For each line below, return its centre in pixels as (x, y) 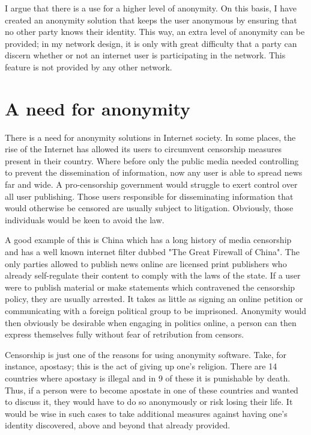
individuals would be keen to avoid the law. (85, 219)
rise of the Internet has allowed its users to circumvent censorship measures (143, 149)
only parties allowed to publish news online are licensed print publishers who (146, 263)
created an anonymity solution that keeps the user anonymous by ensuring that (151, 20)
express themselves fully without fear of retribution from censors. (125, 334)
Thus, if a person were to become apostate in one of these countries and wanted (152, 390)
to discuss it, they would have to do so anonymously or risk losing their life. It (149, 402)
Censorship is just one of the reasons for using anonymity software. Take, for (146, 354)
